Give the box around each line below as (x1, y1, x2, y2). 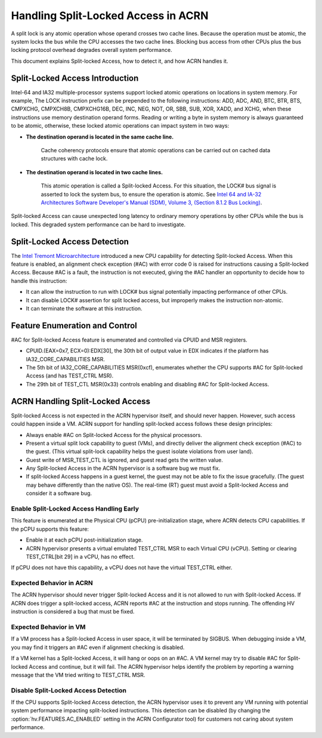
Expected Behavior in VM (11, 623, 86, 631)
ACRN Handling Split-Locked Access (11, 396, 151, 406)
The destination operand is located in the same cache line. (26, 133, 174, 140)
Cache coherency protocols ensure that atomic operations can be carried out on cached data (41, 146, 271, 153)
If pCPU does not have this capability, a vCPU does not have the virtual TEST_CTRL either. (11, 564, 233, 571)
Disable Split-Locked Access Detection (11, 686, 126, 694)
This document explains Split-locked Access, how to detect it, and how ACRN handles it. (11, 57, 228, 64)
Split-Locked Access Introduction (11, 73, 139, 83)
